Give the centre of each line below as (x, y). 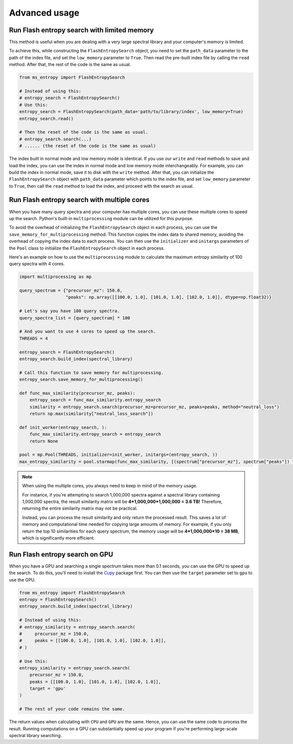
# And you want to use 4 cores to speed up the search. (88, 332)
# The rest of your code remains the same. (72, 709)
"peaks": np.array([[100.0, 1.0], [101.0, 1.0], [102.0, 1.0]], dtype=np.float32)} (169, 297)
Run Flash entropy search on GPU (61, 554)
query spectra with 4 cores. (37, 264)
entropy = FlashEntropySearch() (58, 600)
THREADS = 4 (34, 338)
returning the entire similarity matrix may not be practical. (80, 508)
